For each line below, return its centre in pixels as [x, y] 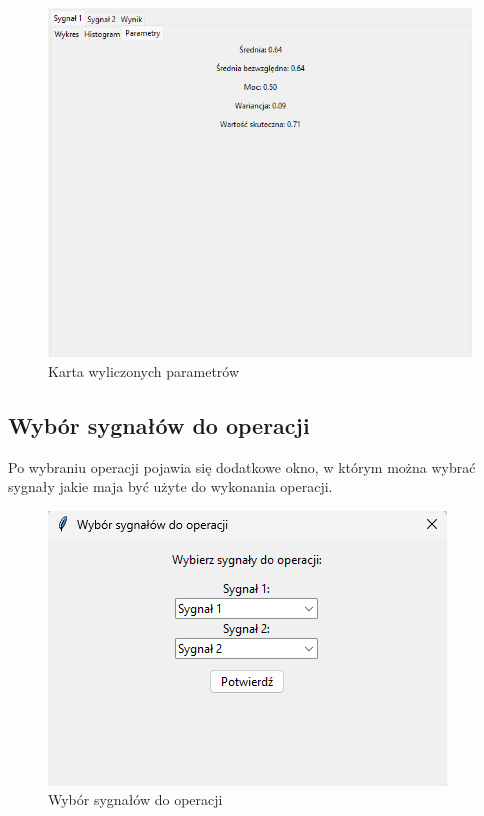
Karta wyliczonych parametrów [144, 370]
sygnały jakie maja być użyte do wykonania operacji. [170, 486]
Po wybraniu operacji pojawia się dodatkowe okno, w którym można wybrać [242, 466]
